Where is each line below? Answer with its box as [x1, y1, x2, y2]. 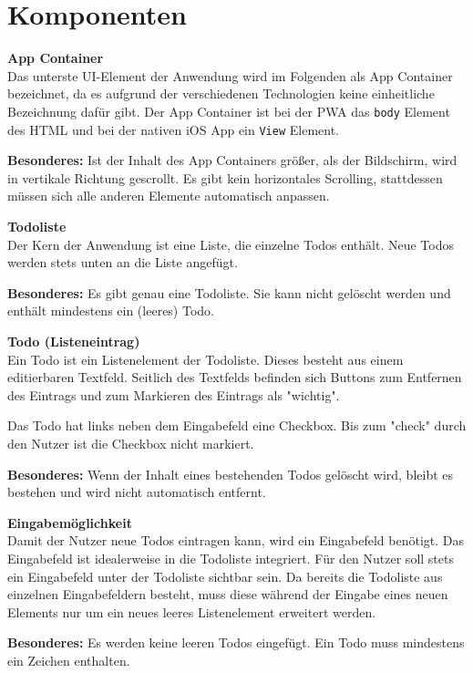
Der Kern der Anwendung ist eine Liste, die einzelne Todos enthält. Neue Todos [7, 234, 455, 254]
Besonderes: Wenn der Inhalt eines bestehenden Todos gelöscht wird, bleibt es [7, 464, 454, 483]
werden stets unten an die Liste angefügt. [7, 253, 238, 272]
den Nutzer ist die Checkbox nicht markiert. [7, 433, 254, 452]
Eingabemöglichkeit [7, 513, 132, 532]
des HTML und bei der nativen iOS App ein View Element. [7, 119, 340, 139]
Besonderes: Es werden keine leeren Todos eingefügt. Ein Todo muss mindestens [7, 633, 465, 652]
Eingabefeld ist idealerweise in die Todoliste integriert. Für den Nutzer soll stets [7, 548, 454, 567]
